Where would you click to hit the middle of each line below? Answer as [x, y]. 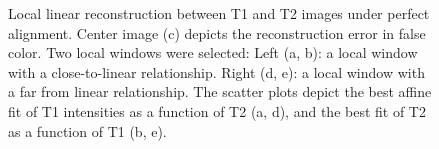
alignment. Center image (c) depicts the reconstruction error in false [217, 32]
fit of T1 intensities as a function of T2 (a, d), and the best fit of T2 [217, 110]
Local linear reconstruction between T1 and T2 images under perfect [219, 13]
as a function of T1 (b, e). [87, 130]
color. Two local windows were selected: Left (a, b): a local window [213, 52]
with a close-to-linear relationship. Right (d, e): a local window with [216, 71]
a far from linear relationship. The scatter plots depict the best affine [220, 91]
